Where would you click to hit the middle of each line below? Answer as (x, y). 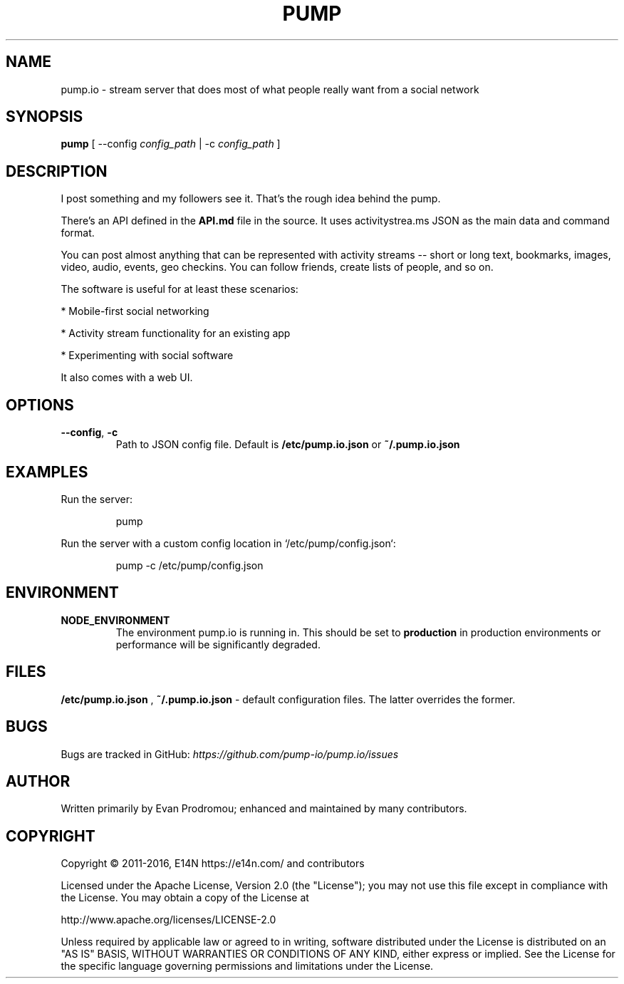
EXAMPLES (47, 472)
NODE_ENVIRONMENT (115, 620)
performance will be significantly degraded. (218, 644)
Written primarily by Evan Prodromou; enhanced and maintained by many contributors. (264, 809)
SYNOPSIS (45, 117)
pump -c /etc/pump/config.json (189, 565)
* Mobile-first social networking (135, 311)
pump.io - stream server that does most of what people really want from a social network (270, 89)
